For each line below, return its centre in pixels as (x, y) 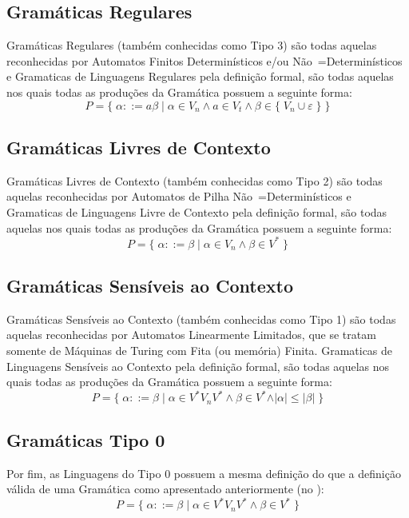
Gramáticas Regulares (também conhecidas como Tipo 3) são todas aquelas (192, 45)
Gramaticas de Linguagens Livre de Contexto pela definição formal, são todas (197, 211)
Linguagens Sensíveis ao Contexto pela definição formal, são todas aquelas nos (198, 366)
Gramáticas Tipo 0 (86, 439)
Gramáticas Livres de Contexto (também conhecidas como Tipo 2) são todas (195, 180)
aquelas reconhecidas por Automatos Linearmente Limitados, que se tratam (191, 335)
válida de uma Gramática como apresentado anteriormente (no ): (165, 489)
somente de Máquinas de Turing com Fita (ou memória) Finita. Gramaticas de (200, 351)
